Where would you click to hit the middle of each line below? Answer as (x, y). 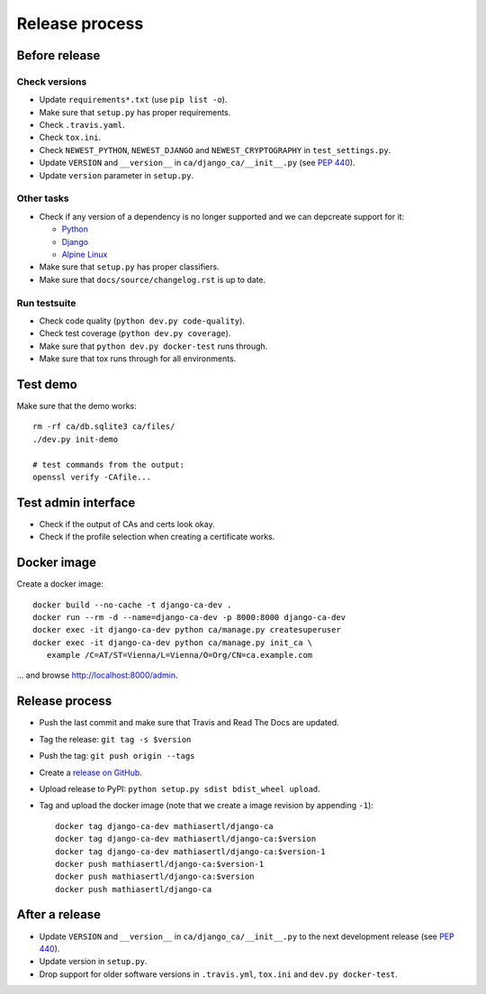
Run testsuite (46, 303)
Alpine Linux (85, 254)
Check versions (52, 81)
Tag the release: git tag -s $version (115, 739)
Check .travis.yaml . (82, 125)
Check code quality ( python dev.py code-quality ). (142, 321)
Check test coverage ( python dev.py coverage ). (135, 333)
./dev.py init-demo (76, 439)
